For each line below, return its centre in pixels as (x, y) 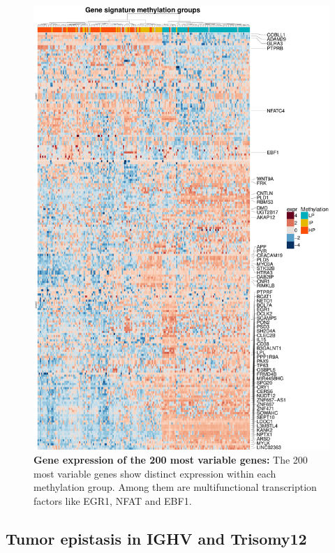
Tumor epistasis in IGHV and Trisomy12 (156, 538)
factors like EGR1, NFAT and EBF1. (113, 500)
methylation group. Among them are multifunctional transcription (175, 487)
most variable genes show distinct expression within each (155, 473)
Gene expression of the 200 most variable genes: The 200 (171, 460)
